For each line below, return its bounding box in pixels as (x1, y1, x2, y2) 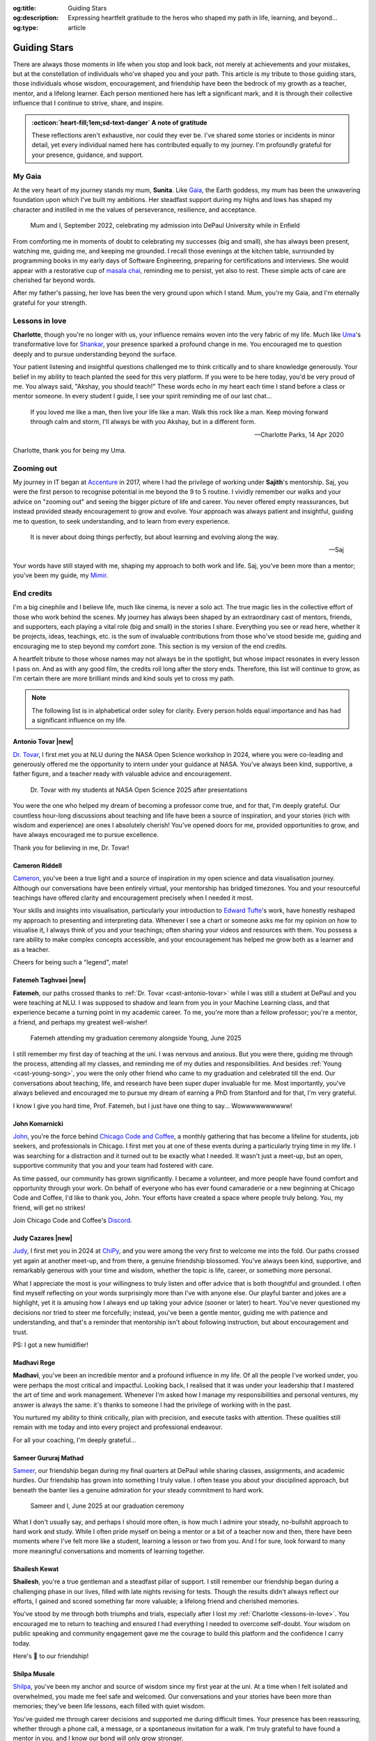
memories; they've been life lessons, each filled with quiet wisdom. (13, 1702, 205, 1710)
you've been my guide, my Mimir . (13, 571, 109, 579)
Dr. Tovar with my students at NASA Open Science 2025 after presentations (30, 786, 248, 794)
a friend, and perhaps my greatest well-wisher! (13, 1017, 148, 1026)
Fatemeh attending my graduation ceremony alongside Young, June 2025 (30, 1034, 242, 1043)
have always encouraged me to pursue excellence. (13, 831, 159, 839)
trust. (13, 1327, 29, 1336)
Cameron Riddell (13, 861, 63, 870)
